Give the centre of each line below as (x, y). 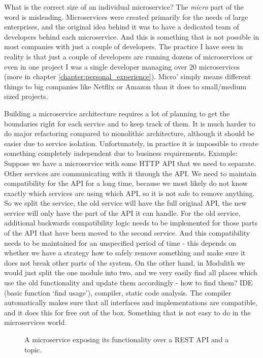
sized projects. (26, 96)
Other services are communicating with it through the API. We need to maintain (130, 173)
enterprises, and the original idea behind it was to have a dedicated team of (122, 27)
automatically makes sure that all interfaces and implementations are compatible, (131, 302)
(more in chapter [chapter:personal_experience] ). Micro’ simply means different (127, 76)
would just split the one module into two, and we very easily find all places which (131, 272)
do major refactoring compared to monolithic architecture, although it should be (129, 133)
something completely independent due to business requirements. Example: (121, 153)
